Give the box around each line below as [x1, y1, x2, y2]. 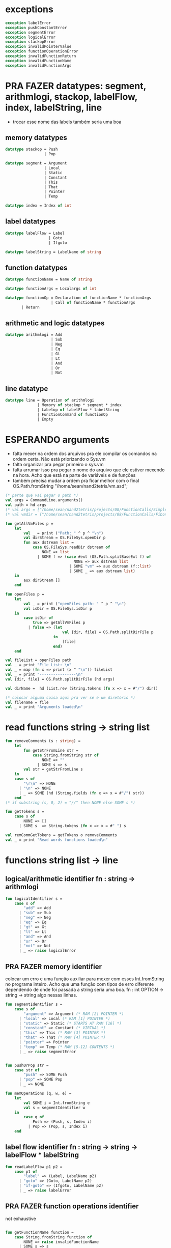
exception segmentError [5, 30, 56, 35]
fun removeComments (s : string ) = [5, 739, 81, 744]
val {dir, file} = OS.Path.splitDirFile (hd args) [5, 676, 115, 682]
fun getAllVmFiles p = [5, 521, 53, 526]
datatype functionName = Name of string [5, 277, 93, 282]
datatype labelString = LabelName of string [5, 249, 101, 254]
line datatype [5, 384, 48, 393]
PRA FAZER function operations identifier [5, 1202, 139, 1211]
